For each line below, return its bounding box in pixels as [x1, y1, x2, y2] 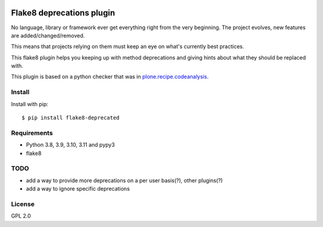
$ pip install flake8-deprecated [22, 114, 120, 121]
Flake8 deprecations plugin [11, 8, 115, 18]
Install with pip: [11, 100, 48, 107]
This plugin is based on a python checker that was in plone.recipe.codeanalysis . [11, 73, 209, 80]
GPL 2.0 [11, 212, 31, 220]
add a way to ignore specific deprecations [26, 185, 130, 192]
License [11, 200, 35, 208]
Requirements [11, 129, 53, 137]
